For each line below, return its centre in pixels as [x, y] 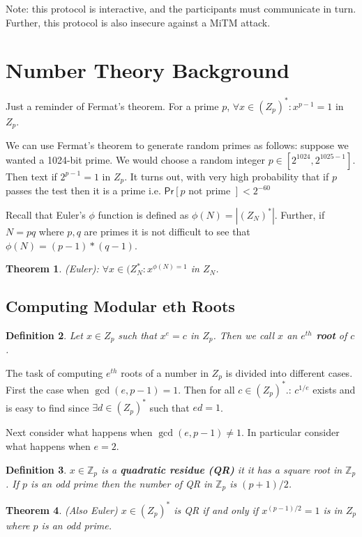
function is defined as [143, 214]
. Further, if [300, 214]
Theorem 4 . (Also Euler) [62, 509]
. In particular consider [291, 432]
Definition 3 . [36, 469]
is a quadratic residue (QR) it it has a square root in [221, 469]
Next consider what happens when [79, 432]
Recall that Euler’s [46, 214]
